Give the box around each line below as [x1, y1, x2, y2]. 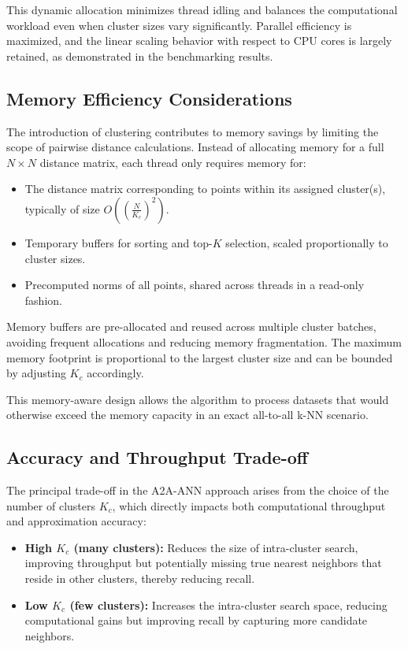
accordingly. [87, 365, 144, 381]
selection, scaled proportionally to [225, 234, 388, 250]
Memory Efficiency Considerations [6, 86, 292, 110]
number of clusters [6, 497, 96, 514]
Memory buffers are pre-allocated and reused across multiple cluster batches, [6, 318, 376, 335]
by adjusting [6, 365, 66, 381]
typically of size [24, 200, 100, 217]
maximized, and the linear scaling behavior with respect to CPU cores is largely [6, 32, 392, 49]
